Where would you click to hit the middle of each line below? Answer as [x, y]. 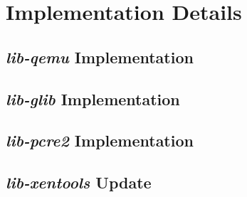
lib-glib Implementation [93, 98]
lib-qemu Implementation [100, 57]
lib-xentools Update [79, 182]
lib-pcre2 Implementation [100, 140]
